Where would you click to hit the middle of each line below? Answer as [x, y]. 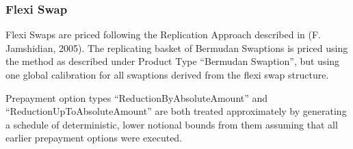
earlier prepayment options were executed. [94, 138]
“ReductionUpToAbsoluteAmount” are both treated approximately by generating [176, 111]
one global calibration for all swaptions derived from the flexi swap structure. [167, 74]
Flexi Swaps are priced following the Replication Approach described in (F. [163, 35]
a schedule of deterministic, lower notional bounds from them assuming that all [172, 124]
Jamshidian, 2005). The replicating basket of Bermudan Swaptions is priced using [177, 48]
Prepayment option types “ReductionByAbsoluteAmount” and [137, 97]
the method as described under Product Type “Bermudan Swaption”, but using [173, 61]
